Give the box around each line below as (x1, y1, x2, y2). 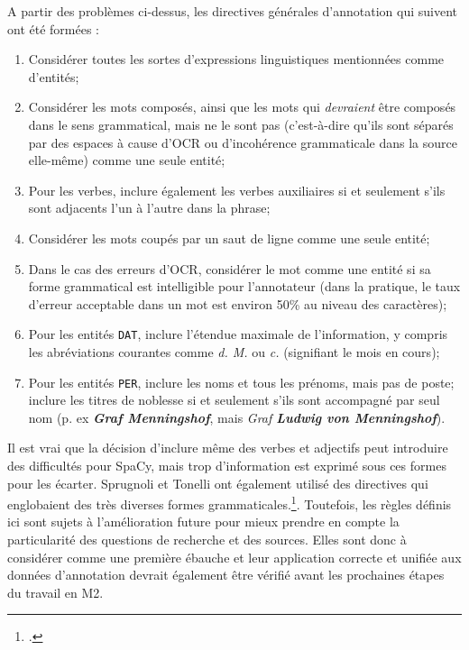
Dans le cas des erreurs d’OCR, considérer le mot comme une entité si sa (28, 259, 431, 278)
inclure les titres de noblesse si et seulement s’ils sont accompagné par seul (28, 390, 440, 409)
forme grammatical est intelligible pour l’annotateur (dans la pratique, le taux (28, 277, 461, 296)
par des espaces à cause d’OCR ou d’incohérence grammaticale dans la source (28, 133, 457, 151)
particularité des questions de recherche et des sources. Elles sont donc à (7, 530, 407, 549)
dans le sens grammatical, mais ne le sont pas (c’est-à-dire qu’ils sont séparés (28, 114, 454, 133)
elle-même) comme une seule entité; (28, 151, 225, 169)
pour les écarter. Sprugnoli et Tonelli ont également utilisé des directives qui (7, 473, 428, 492)
